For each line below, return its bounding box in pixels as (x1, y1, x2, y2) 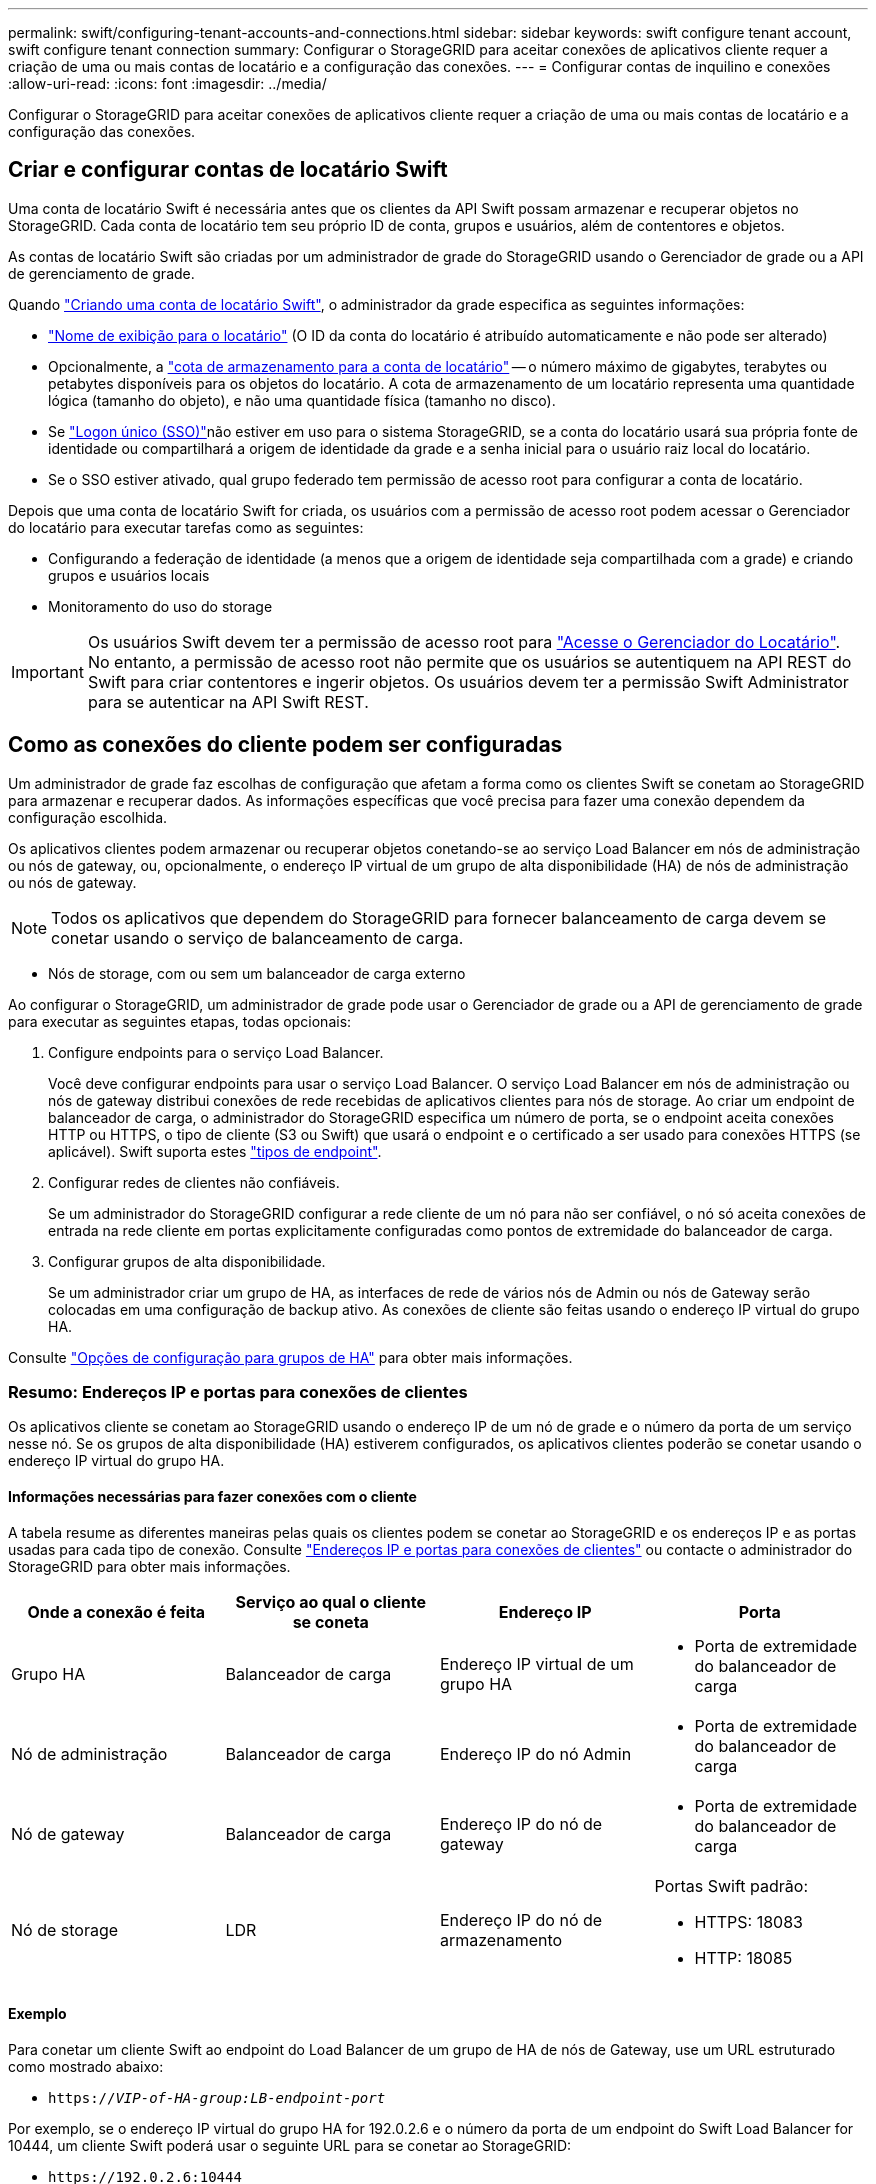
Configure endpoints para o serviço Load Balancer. (48, 1043, 384, 1061)
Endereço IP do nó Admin (440, 1743, 632, 1764)
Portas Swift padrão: (654, 1875, 809, 1896)
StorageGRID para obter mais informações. (8, 1557, 291, 1575)
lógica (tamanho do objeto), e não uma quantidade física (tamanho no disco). (48, 391, 556, 409)
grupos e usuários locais (48, 566, 210, 584)
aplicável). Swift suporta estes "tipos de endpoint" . (48, 1142, 382, 1160)
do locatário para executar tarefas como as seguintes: (8, 518, 364, 536)
